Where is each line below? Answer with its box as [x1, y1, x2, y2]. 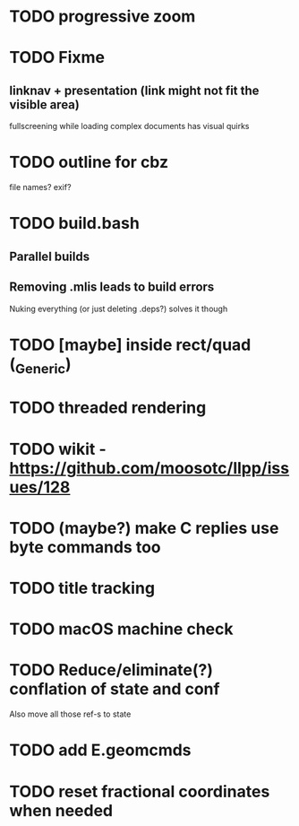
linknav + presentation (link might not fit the [9, 83, 260, 98]
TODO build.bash [9, 213, 141, 234]
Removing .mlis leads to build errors [9, 280, 215, 295]
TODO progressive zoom [9, 6, 196, 27]
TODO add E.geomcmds [9, 740, 192, 761]
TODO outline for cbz [9, 152, 168, 172]
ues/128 [9, 477, 71, 497]
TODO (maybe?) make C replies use [9, 517, 279, 538]
